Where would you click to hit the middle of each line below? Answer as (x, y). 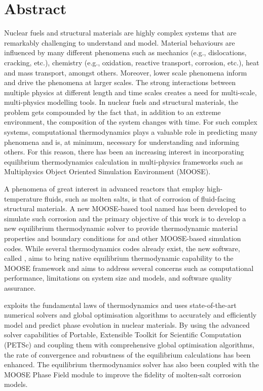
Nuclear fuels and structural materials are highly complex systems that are (120, 33)
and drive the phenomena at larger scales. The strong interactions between (120, 82)
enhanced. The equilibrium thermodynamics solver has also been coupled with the (131, 364)
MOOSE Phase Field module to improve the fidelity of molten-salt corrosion (123, 374)
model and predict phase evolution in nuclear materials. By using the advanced (127, 324)
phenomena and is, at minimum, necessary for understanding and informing (122, 142)
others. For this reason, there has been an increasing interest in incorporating (124, 152)
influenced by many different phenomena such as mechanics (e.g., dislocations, (125, 52)
